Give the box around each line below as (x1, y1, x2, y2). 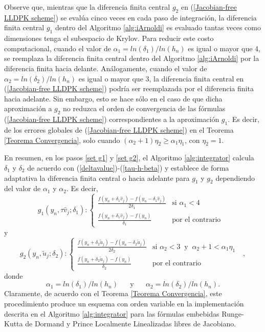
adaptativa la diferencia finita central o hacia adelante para (4, 172, 190, 183)
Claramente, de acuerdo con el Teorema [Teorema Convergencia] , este (4, 288, 222, 299)
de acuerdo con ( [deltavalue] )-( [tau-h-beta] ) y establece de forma (27, 162, 229, 173)
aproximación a (4, 103, 52, 114)
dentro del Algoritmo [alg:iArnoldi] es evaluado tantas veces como (55, 22, 261, 33)
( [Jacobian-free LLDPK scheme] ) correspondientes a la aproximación (4, 114, 219, 125)
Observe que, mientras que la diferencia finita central (4, 2, 170, 12)
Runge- (222, 308, 244, 319)
